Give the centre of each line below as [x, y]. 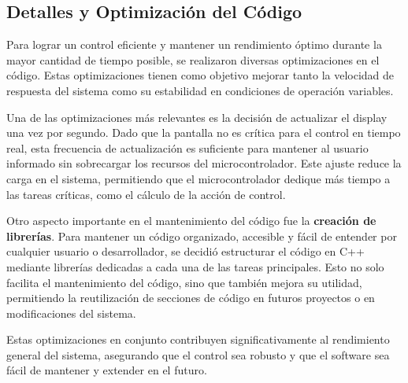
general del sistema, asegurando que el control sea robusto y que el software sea [198, 354]
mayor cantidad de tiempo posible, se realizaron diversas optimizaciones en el [193, 59]
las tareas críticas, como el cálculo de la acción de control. [146, 194]
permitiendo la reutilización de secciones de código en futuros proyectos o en [191, 298]
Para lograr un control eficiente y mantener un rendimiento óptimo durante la [194, 44]
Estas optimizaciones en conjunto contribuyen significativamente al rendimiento [198, 339]
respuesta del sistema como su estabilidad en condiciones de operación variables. [200, 90]
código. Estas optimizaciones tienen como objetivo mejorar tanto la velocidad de [200, 75]
